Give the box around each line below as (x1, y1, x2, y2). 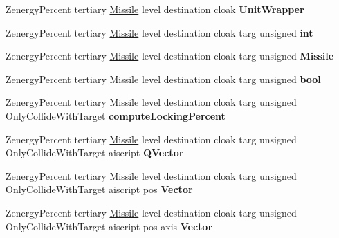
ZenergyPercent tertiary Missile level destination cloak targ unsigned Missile (6, 48, 334, 63)
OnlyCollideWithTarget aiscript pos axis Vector (6, 219, 213, 233)
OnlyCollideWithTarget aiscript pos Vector (6, 182, 193, 196)
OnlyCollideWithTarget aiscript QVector (6, 145, 184, 160)
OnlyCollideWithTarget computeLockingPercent (6, 108, 226, 122)
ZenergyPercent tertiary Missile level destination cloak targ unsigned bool (6, 71, 321, 86)
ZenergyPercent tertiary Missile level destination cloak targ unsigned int (6, 25, 313, 39)
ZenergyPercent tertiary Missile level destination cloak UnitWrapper (6, 2, 304, 16)
